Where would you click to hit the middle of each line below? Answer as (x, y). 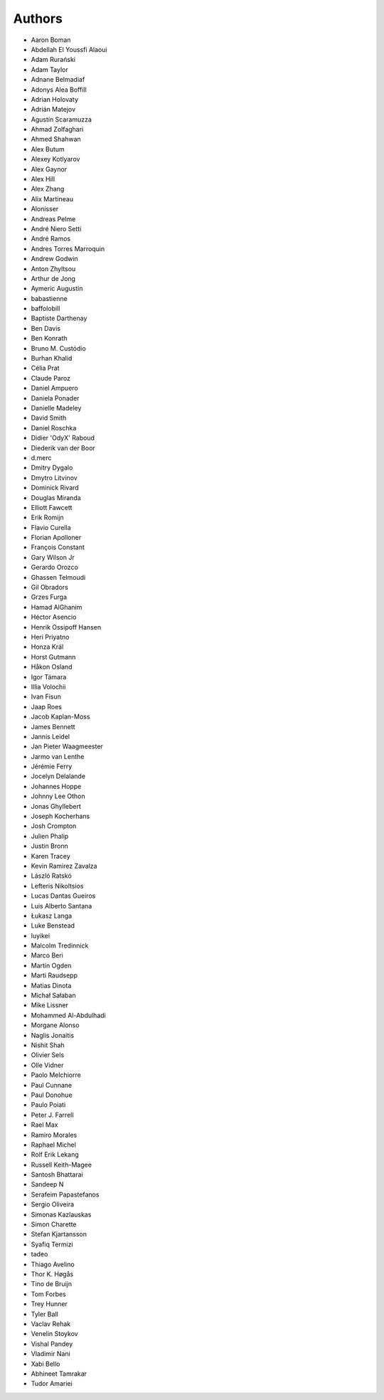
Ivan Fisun (46, 696)
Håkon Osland (52, 667)
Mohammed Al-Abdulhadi (68, 1015)
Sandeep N (47, 1184)
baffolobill (46, 309)
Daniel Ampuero (54, 388)
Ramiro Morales (54, 1135)
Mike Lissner (50, 1005)
